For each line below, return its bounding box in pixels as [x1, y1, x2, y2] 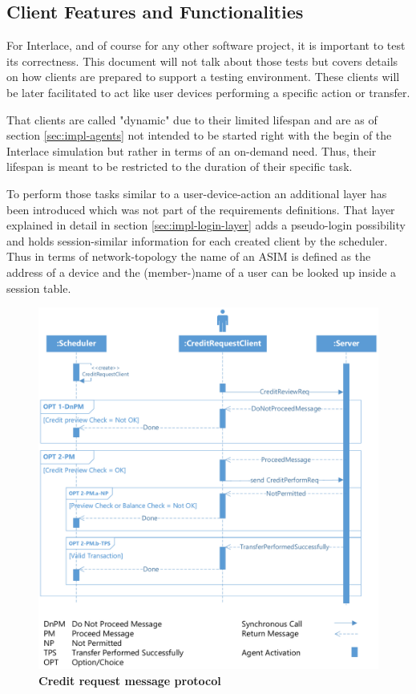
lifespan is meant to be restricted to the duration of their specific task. [6, 158, 353, 175]
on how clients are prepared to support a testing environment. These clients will [6, 68, 400, 85]
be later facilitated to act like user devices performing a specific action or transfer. [6, 83, 410, 100]
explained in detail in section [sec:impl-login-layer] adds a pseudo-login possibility [6, 217, 406, 233]
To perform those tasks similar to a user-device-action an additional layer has [6, 185, 387, 201]
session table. [6, 279, 71, 296]
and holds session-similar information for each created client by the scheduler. [6, 232, 388, 249]
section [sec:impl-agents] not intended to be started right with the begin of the [6, 127, 392, 144]
